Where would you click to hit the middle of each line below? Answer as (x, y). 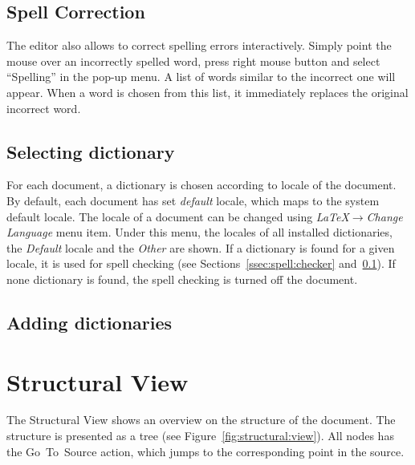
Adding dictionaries (90, 322)
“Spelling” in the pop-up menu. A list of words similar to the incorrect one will (201, 77)
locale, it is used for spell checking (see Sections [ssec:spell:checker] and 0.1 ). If (201, 263)
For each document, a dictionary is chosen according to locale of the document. (201, 185)
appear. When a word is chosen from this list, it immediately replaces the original (207, 92)
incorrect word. (44, 108)
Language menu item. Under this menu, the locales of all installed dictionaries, (199, 232)
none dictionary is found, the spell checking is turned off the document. (182, 279)
